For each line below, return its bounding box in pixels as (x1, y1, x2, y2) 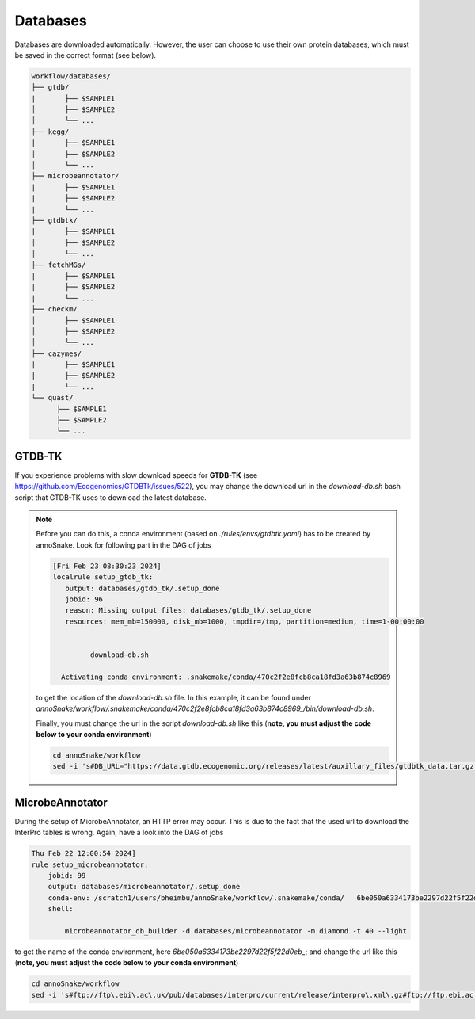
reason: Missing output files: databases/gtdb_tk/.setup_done (64, 606, 312, 615)
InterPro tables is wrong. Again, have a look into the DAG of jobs (14, 828, 224, 838)
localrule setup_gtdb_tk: (52, 573, 154, 582)
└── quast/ (31, 393, 74, 403)
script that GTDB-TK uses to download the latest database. (14, 492, 207, 502)
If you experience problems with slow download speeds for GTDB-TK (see (14, 470, 258, 479)
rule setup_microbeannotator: (31, 860, 149, 869)
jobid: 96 (64, 595, 103, 604)
